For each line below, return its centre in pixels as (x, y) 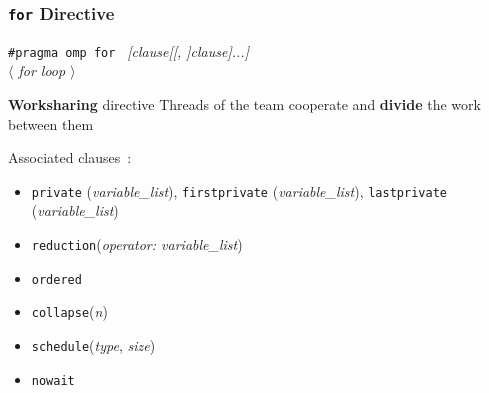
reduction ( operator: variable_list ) (137, 244)
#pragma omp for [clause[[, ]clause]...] (128, 50)
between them (51, 123)
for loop (42, 70)
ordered (56, 279)
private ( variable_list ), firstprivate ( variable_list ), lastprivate (239, 190)
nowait (53, 380)
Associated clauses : (70, 157)
